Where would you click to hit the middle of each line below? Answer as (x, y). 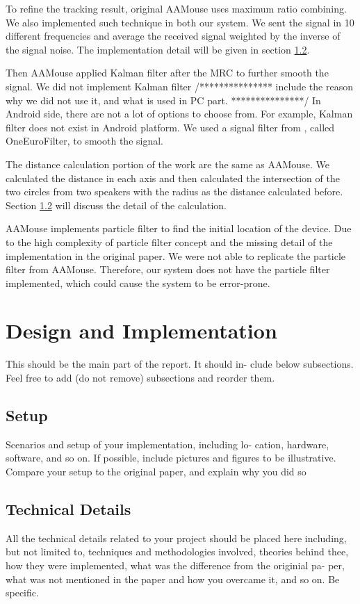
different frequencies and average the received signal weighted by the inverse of (173, 36)
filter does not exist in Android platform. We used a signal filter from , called (170, 127)
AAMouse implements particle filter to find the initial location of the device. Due (179, 228)
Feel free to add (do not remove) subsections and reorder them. (140, 377)
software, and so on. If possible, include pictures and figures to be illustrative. (171, 458)
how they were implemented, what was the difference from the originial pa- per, (175, 565)
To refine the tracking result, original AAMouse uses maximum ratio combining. (176, 8)
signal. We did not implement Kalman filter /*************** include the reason (179, 86)
